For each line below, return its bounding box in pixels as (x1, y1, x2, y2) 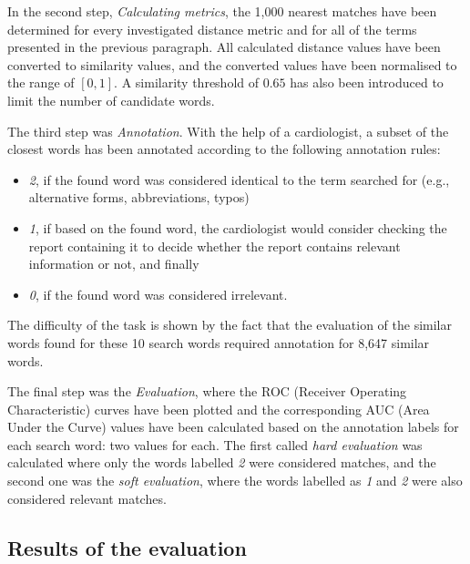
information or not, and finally (28, 254, 199, 273)
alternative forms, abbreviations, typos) (28, 188, 250, 207)
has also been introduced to (290, 73, 444, 92)
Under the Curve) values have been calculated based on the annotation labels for (7, 417, 459, 436)
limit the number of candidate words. (7, 90, 215, 109)
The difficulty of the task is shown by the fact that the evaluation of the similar (7, 315, 452, 334)
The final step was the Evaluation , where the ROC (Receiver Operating (7, 382, 407, 401)
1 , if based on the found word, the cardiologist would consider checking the (28, 218, 447, 237)
